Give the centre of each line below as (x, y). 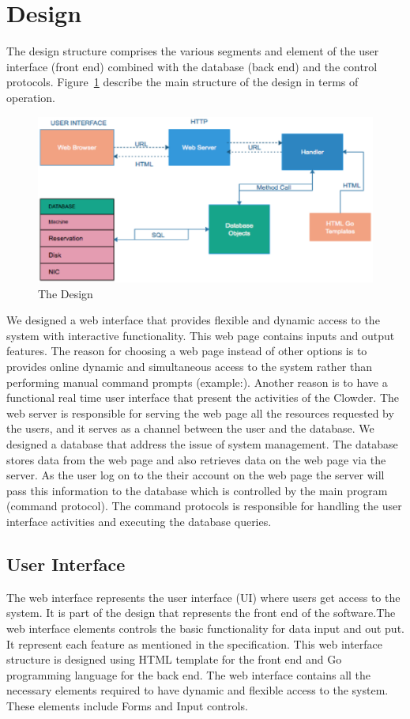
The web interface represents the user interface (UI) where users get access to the (203, 597)
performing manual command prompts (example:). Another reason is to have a (197, 382)
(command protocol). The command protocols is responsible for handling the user (204, 506)
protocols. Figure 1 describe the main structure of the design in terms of (182, 82)
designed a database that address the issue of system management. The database (202, 443)
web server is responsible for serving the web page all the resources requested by (200, 412)
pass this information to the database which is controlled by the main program (197, 490)
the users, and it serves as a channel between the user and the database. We (190, 428)
